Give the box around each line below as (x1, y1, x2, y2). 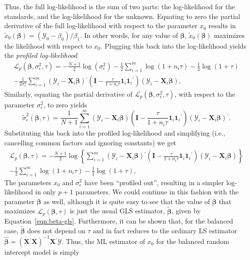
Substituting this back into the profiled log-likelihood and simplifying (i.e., (4, 127, 225, 138)
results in (208, 20, 236, 31)
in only (35, 187, 56, 197)
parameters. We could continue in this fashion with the (75, 187, 239, 197)
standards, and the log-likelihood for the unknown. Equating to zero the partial (4, 11, 240, 21)
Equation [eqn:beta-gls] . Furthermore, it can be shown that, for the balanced (4, 215, 234, 225)
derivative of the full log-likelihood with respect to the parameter (4, 20, 198, 31)
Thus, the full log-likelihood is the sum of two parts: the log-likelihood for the (4, 1, 235, 11)
